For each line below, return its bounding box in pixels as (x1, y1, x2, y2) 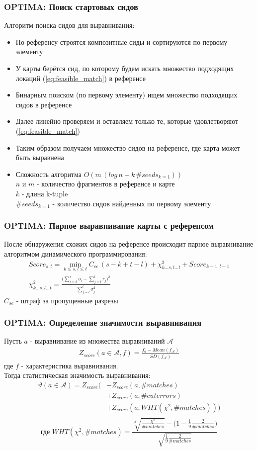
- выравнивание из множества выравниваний (30, 336, 165, 346)
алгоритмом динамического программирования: (4, 248, 147, 259)
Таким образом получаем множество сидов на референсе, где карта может (15, 142, 241, 153)
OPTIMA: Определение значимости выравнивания (4, 316, 201, 329)
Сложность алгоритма (15, 169, 82, 179)
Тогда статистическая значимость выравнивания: (4, 370, 151, 380)
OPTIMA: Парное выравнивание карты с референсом (4, 219, 214, 232)
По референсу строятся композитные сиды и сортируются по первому (15, 36, 228, 47)
